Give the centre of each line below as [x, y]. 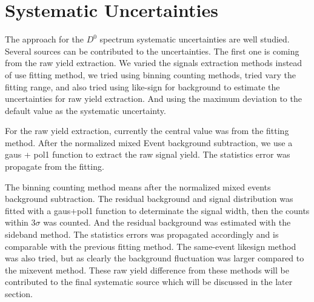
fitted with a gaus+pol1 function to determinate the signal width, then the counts [157, 210]
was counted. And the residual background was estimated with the [167, 222]
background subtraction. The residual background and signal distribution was [149, 199]
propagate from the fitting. [55, 166]
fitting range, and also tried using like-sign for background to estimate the [142, 86]
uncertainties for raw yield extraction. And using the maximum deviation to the [153, 99]
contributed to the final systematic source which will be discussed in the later [149, 282]
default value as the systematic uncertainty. [85, 110]
